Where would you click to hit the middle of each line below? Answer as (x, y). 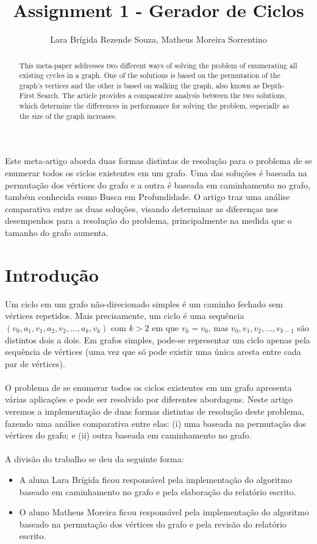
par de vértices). (35, 363)
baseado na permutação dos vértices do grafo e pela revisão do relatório (153, 524)
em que (166, 327)
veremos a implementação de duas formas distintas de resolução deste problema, (155, 411)
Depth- (273, 85)
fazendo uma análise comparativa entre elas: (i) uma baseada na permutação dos (155, 423)
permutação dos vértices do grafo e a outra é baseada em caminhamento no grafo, (158, 184)
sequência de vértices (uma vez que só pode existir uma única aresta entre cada (153, 352)
